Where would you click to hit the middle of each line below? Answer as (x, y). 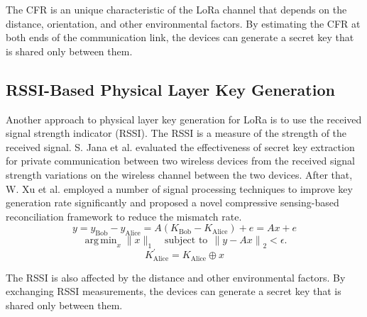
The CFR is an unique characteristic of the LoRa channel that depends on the (176, 9)
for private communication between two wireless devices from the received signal (180, 161)
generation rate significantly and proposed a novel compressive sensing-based (172, 202)
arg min (101, 241)
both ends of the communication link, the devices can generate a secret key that (180, 37)
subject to (186, 241)
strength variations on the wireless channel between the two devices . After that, (179, 174)
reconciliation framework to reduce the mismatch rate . (124, 216)
